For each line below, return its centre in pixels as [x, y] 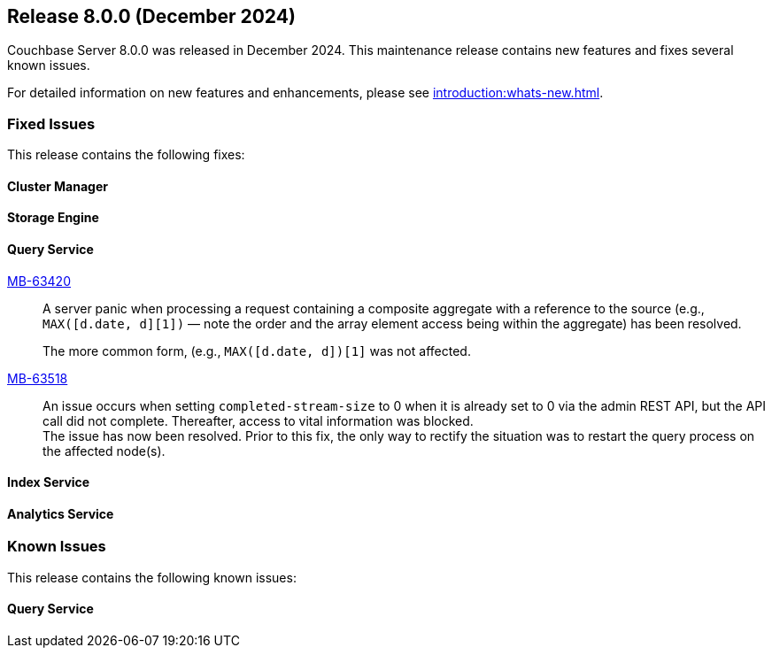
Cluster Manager [58, 186]
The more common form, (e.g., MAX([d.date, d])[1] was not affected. [257, 351]
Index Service [49, 482]
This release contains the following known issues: [152, 577]
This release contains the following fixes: [126, 155]
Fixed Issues [51, 123]
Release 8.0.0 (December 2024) [151, 16]
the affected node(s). [104, 451]
